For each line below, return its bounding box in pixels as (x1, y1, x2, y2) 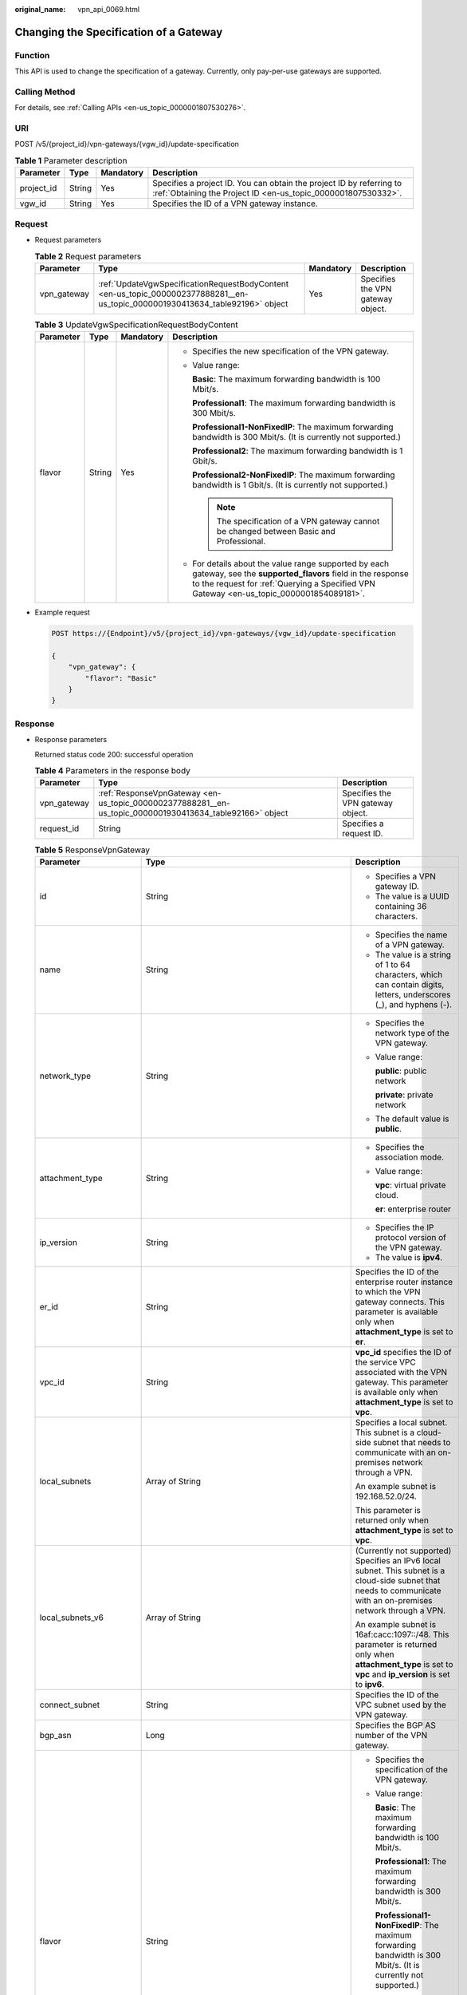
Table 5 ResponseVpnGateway (34, 844, 151, 855)
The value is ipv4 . (375, 1251, 443, 1262)
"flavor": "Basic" (84, 674, 157, 682)
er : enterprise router (375, 1203, 452, 1215)
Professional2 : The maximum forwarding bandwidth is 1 (192, 445, 403, 456)
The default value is (375, 1113, 449, 1124)
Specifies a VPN (375, 871, 436, 882)
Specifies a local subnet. (355, 1416, 448, 1428)
